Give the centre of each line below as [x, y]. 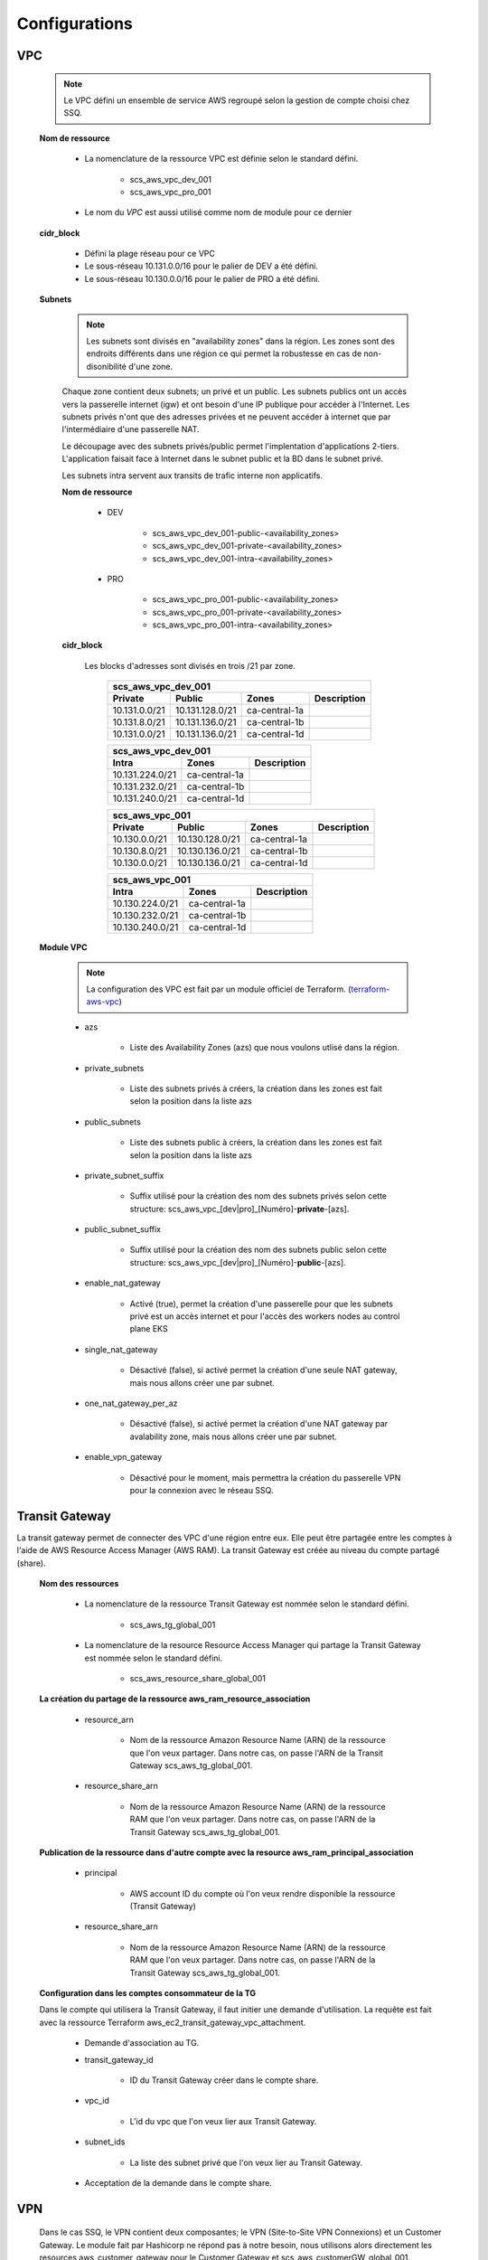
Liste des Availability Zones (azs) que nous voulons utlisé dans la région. [264, 1048]
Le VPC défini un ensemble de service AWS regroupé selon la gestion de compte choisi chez [237, 100]
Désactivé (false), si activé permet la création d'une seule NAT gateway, [263, 1370]
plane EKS [149, 1329]
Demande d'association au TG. [142, 2043]
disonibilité [106, 366]
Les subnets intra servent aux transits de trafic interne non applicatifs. [192, 476]
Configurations [75, 24]
